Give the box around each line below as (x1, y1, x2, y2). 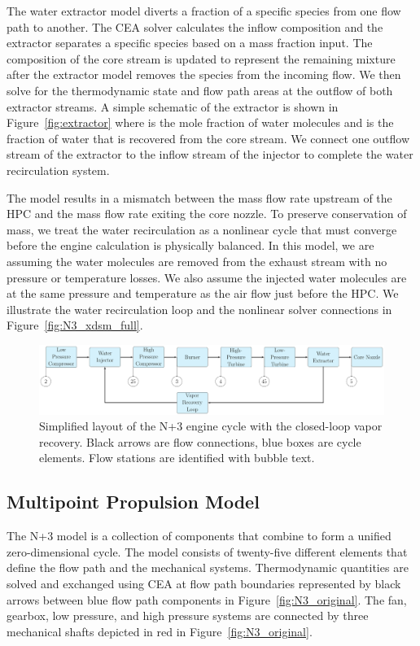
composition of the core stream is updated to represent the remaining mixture (7, 50, 396, 67)
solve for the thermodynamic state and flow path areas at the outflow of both (7, 81, 393, 98)
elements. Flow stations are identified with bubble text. (39, 449, 315, 466)
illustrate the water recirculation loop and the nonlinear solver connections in (7, 300, 392, 317)
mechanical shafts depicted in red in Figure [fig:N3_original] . (7, 622, 313, 639)
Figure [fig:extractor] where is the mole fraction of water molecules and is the (7, 114, 394, 131)
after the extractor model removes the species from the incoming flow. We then (7, 66, 401, 83)
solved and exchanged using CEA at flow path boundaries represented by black (7, 574, 401, 591)
